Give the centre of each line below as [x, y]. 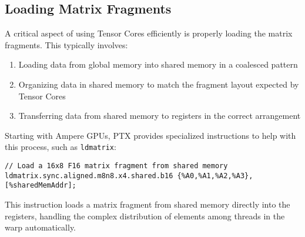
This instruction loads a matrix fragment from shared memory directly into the [148, 204]
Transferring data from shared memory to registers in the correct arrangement [160, 116]
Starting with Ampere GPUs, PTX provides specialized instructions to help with [150, 135]
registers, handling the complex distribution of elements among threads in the [145, 216]
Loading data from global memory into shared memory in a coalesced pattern [158, 64]
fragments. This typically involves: [66, 44]
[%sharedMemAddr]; [41, 186]
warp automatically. [41, 227]
